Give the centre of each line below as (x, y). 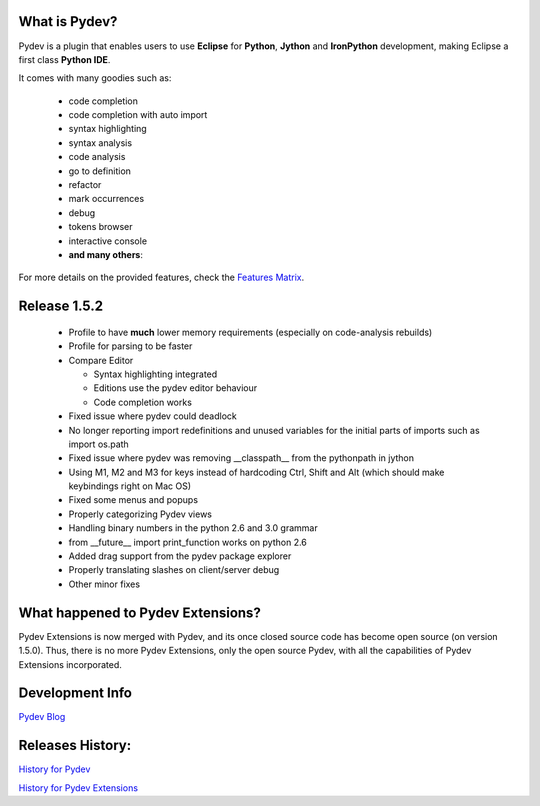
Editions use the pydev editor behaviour (175, 388)
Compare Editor (101, 360)
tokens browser (100, 227)
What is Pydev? (68, 21)
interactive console (108, 241)
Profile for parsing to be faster (130, 346)
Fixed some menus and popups (133, 500)
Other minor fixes (104, 584)
